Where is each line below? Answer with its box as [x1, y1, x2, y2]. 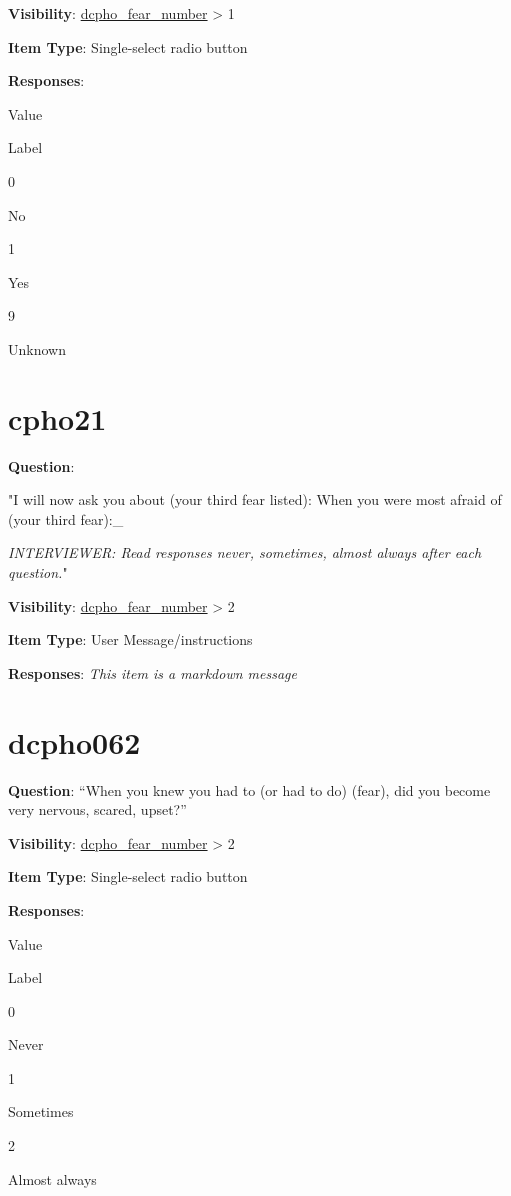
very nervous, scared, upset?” [8, 799, 187, 820]
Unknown [8, 338, 66, 359]
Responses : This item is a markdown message [8, 662, 297, 683]
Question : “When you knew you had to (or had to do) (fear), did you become [8, 779, 491, 800]
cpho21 [8, 397, 107, 438]
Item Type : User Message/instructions [8, 629, 253, 650]
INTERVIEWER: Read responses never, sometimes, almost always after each [8, 542, 482, 563]
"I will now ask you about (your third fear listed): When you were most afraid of [8, 489, 502, 510]
